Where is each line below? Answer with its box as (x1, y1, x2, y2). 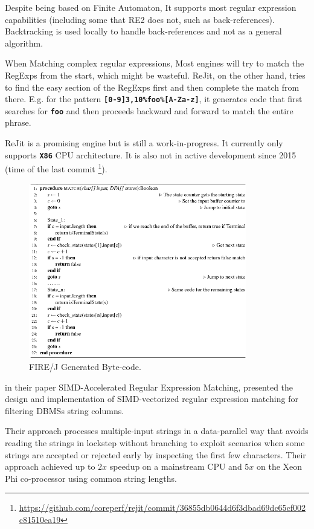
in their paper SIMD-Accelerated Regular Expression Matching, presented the (5, 380, 293, 393)
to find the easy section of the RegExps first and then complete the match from (5, 80, 300, 93)
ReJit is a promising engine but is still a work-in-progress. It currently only (5, 137, 283, 149)
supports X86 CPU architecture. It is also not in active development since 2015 (5, 148, 296, 161)
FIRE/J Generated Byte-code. (29, 360, 141, 373)
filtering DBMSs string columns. (5, 404, 124, 417)
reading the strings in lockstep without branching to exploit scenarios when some (5, 437, 305, 449)
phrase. (5, 116, 31, 129)
